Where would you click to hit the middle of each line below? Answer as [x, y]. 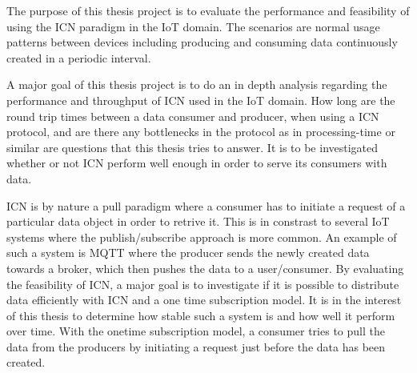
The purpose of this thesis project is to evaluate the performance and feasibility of [208, 10]
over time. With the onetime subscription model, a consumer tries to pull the [196, 331]
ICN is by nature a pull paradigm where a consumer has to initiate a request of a [206, 205]
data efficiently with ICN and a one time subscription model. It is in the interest [204, 300]
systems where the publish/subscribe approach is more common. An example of [202, 237]
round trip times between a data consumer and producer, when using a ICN [193, 116]
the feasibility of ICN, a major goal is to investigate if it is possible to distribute [203, 284]
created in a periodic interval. [79, 57]
